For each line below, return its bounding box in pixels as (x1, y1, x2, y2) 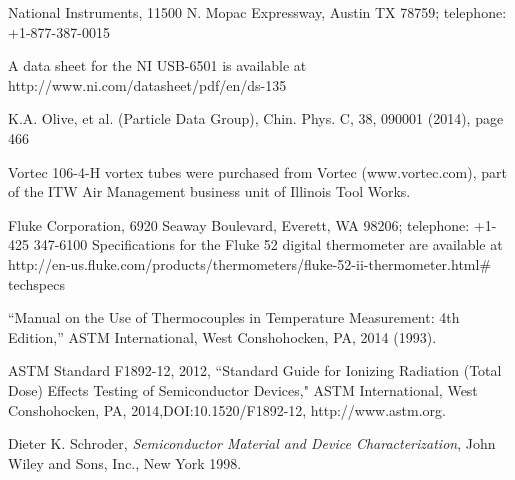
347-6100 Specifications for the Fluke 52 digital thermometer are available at (33, 234, 503, 255)
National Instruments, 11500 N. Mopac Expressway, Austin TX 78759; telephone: (8, 2, 507, 22)
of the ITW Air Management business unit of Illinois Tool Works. (8, 181, 411, 202)
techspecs (8, 273, 65, 294)
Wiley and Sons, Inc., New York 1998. (8, 452, 242, 473)
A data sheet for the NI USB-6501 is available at (8, 55, 307, 76)
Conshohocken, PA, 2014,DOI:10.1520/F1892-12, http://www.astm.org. (8, 399, 446, 420)
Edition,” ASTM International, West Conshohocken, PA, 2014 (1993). (8, 326, 437, 347)
